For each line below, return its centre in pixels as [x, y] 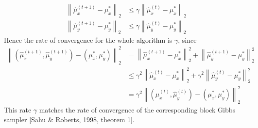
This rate [18, 110]
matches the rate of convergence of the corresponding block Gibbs [137, 110]
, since [187, 40]
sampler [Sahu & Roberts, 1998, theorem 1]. [69, 119]
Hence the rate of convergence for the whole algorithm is [88, 40]
